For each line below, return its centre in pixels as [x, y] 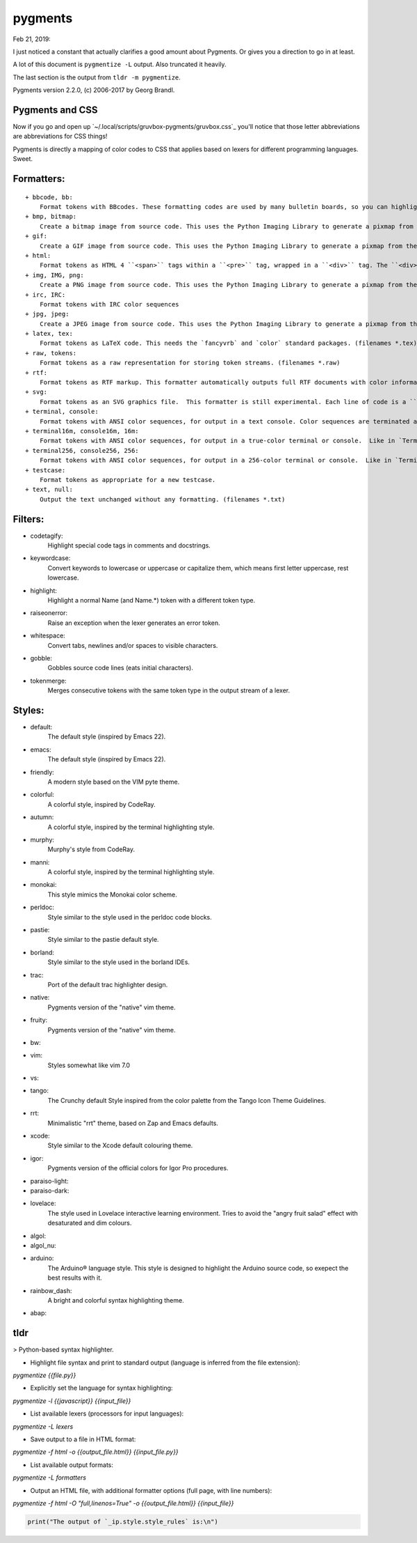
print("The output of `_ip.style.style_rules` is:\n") [123, 1521]
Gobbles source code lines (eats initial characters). [121, 668]
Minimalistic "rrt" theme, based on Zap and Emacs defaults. [133, 1123]
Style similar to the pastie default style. [103, 940]
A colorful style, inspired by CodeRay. [101, 804]
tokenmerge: [48, 681]
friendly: [42, 772]
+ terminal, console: [62, 412]
